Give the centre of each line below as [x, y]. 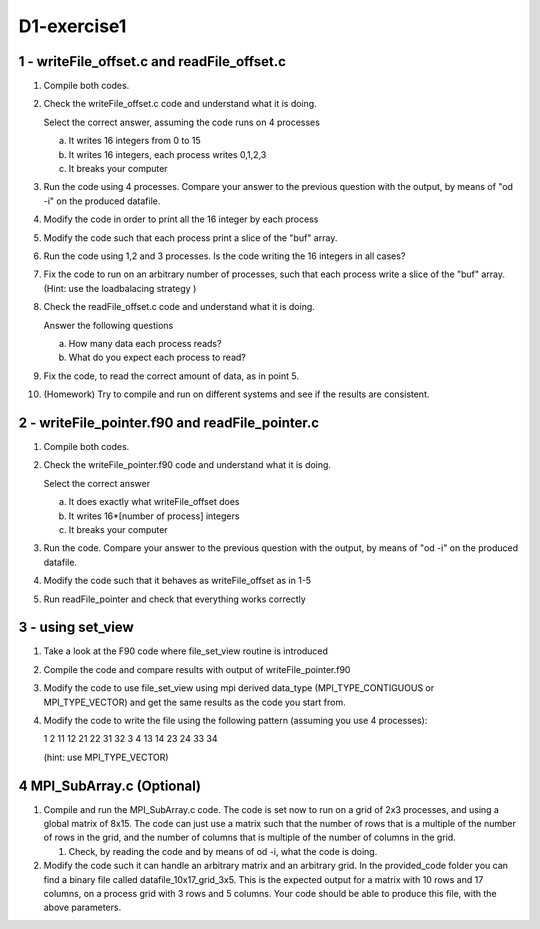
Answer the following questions [108, 325]
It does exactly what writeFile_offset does [154, 502]
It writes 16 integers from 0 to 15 [134, 141]
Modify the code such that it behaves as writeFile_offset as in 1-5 [177, 581]
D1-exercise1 [72, 26]
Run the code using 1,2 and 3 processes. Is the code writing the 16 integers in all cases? [224, 256]
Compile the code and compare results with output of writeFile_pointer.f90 [197, 669]
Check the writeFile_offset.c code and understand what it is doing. [180, 104]
